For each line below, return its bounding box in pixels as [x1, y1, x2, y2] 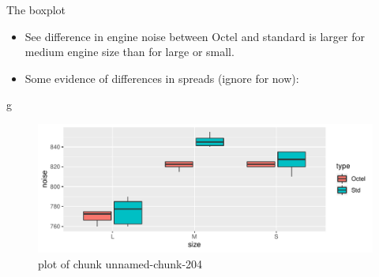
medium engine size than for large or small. [24, 43, 235, 60]
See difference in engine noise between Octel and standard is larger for [24, 28, 365, 44]
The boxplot [6, 2, 66, 17]
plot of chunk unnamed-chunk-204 [38, 255, 203, 271]
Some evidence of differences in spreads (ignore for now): [24, 69, 299, 86]
